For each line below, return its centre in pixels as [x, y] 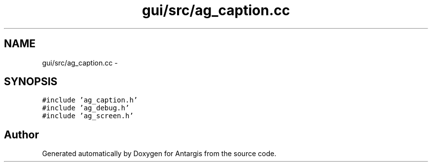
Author [21, 134]
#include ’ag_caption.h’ [90, 100]
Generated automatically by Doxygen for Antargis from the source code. [159, 154]
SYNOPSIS [31, 82]
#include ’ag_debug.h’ [86, 108]
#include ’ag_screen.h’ [88, 116]
